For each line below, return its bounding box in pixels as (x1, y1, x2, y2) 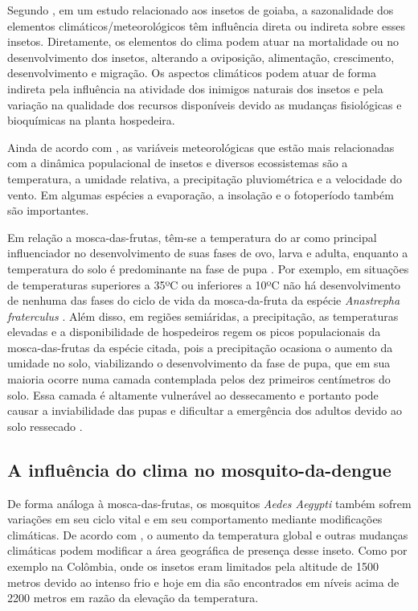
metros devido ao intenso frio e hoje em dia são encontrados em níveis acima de (7, 573, 400, 590)
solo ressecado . (7, 417, 83, 434)
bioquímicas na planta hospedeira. (7, 112, 175, 129)
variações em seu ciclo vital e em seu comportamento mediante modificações (7, 511, 383, 527)
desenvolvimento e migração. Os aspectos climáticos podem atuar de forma (7, 64, 376, 81)
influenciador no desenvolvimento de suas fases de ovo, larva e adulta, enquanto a (7, 244, 408, 261)
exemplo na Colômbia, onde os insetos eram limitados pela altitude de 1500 (7, 558, 379, 575)
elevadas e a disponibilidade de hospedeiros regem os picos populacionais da (7, 323, 381, 340)
